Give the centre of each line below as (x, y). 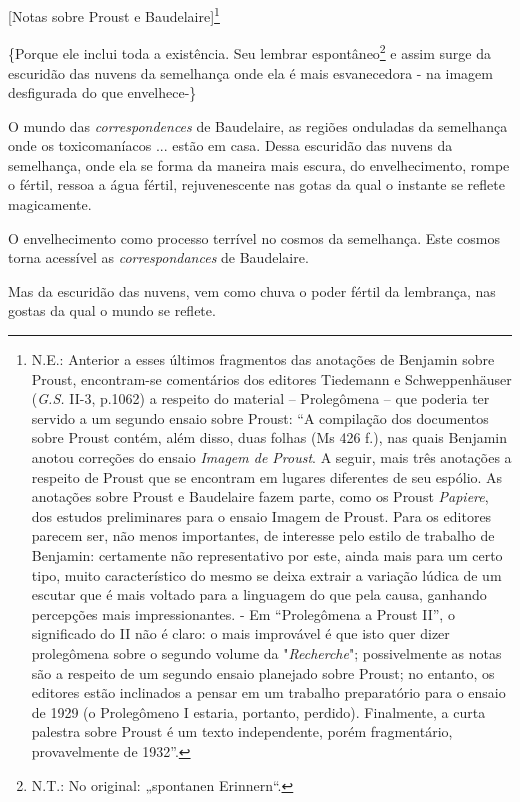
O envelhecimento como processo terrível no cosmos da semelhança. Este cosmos (254, 237)
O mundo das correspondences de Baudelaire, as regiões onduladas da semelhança (258, 125)
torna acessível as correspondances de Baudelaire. (158, 257)
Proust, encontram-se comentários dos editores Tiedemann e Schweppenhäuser (271, 378)
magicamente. (50, 204)
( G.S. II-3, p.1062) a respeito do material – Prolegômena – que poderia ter (260, 398)
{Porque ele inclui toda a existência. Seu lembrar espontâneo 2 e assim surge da (249, 51)
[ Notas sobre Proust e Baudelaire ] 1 (114, 14)
